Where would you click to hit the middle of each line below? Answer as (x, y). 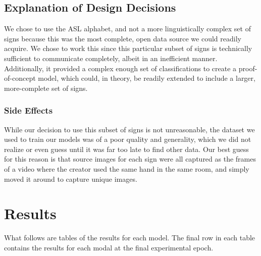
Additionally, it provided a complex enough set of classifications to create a (120, 68)
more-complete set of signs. (46, 88)
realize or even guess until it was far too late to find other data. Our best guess (126, 149)
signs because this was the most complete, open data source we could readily (123, 38)
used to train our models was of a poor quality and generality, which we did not (128, 139)
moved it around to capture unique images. (71, 178)
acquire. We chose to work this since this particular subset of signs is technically (128, 48)
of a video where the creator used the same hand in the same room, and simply (127, 168)
